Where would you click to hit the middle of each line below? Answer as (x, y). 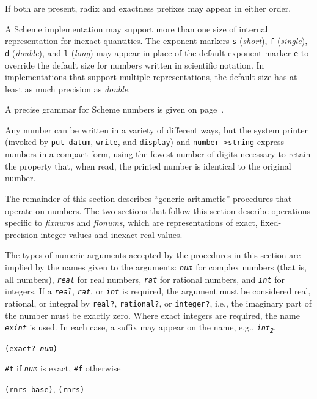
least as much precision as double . (68, 88)
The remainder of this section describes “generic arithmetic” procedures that (148, 198)
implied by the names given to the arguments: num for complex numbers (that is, (156, 267)
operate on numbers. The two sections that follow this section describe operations (158, 210)
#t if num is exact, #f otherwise (63, 368)
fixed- (271, 222)
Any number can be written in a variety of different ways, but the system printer (156, 129)
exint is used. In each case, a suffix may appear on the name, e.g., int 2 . (140, 327)
